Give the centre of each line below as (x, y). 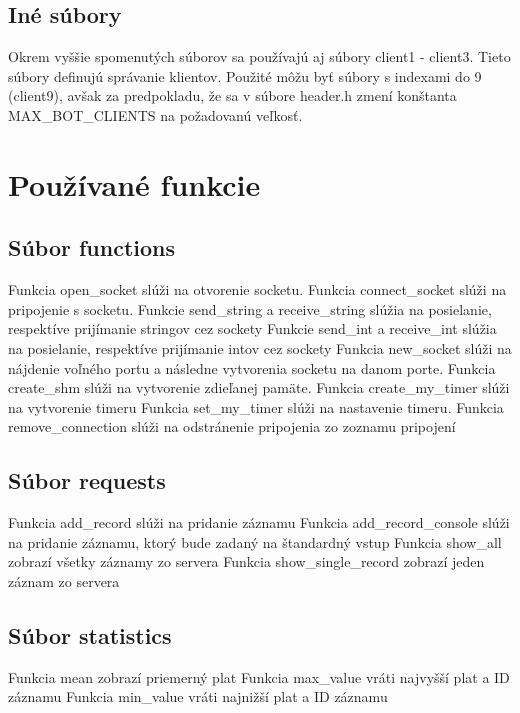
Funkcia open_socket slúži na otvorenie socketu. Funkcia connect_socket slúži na (257, 289)
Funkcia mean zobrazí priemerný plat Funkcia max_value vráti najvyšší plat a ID (259, 676)
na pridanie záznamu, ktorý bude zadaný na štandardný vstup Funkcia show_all (255, 541)
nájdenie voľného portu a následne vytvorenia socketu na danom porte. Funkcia (252, 367)
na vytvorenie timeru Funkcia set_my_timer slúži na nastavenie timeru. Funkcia (256, 406)
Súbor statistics (90, 634)
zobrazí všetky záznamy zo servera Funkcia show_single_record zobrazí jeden (246, 561)
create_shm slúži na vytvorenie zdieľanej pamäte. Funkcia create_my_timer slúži (259, 387)
